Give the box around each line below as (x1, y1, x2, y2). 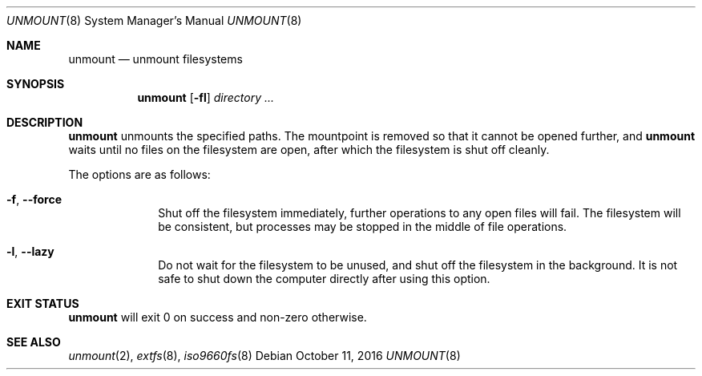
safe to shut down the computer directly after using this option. (158, 272, 490, 285)
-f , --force (6, 192, 62, 206)
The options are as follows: (68, 168, 211, 181)
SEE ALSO (6, 335, 61, 349)
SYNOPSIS (6, 77, 65, 91)
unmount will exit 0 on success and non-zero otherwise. (68, 310, 367, 324)
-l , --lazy (6, 245, 54, 258)
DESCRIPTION (6, 115, 83, 129)
